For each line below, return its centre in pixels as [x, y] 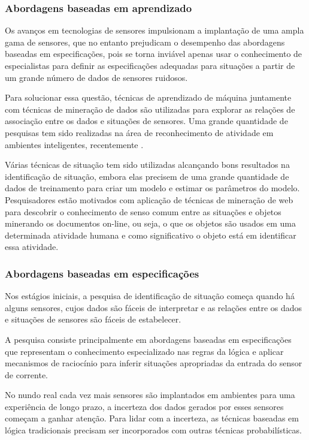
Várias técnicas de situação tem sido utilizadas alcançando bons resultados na [147, 165]
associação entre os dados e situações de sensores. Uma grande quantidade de [146, 121]
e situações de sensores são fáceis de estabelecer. [93, 319]
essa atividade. [32, 247]
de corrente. [27, 374]
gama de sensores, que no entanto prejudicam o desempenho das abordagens [145, 42]
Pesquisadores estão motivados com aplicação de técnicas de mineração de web [149, 199]
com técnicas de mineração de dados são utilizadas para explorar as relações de [150, 109]
